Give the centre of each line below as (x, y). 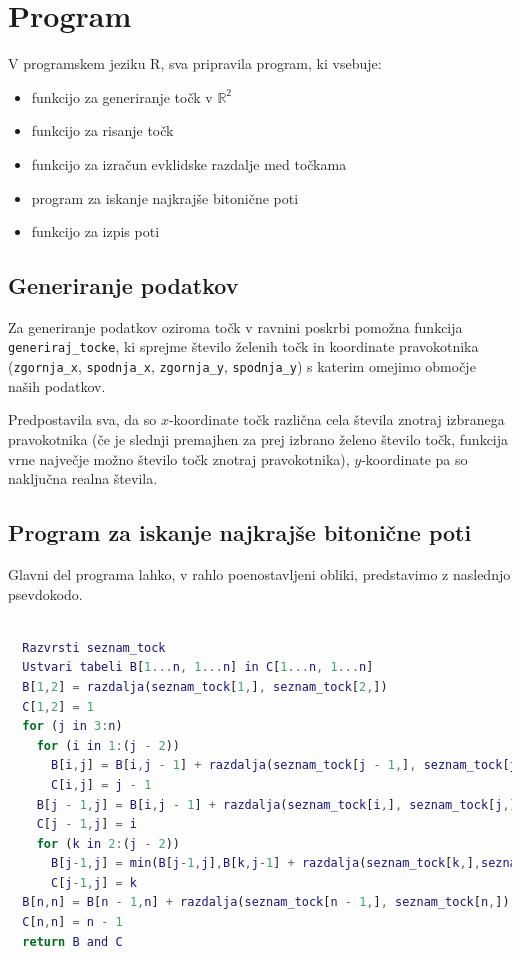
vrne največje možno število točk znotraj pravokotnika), (179, 458)
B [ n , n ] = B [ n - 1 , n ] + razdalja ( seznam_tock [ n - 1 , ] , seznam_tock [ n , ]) (266, 902)
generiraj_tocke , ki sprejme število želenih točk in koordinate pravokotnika (243, 346)
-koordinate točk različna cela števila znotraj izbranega (336, 419)
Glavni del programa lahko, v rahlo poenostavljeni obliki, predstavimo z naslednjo (259, 573)
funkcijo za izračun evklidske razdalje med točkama (189, 163)
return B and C (72, 941)
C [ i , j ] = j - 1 (101, 784)
